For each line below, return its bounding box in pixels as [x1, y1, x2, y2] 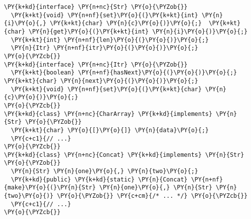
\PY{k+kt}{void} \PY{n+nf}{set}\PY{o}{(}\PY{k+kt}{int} [11, 11, 198, 19]
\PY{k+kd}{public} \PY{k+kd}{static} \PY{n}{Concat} [11, 176, 188, 183]
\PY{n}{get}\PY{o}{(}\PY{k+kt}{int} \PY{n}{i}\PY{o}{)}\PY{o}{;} [29, 28, 248, 35]
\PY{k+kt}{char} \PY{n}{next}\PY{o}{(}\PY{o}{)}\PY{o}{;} [4, 77, 198, 84]
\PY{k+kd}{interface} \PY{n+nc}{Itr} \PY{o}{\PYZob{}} [4, 61, 188, 68]
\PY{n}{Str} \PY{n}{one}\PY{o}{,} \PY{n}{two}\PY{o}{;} [11, 168, 198, 175]
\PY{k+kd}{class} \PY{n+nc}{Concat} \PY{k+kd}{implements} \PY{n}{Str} [4, 151, 244, 158]
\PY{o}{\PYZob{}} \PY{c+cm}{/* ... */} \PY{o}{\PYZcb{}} [57, 192, 248, 200]
